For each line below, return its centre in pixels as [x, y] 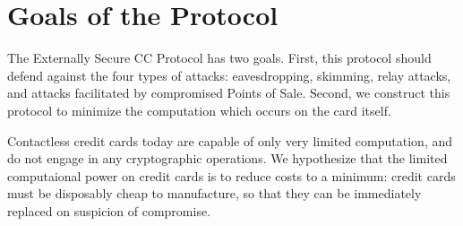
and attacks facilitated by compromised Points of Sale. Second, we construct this [229, 93]
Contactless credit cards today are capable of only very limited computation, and [230, 140]
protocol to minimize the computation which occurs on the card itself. [199, 110]
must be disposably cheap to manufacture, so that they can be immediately [214, 193]
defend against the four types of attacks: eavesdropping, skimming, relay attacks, [229, 75]
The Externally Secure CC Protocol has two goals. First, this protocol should [219, 58]
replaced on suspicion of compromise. [109, 210]
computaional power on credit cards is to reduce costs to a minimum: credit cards [231, 175]
